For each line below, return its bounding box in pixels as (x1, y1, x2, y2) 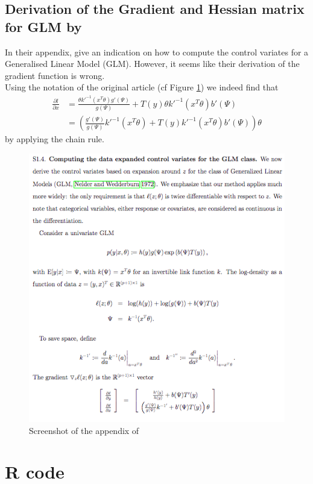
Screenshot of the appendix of (29, 424, 139, 436)
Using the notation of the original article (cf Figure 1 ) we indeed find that (5, 81, 279, 93)
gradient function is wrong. (5, 69, 105, 81)
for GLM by (5, 17, 82, 36)
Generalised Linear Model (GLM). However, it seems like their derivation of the (5, 57, 300, 70)
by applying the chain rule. (5, 133, 104, 145)
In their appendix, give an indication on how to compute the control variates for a (5, 45, 309, 58)
